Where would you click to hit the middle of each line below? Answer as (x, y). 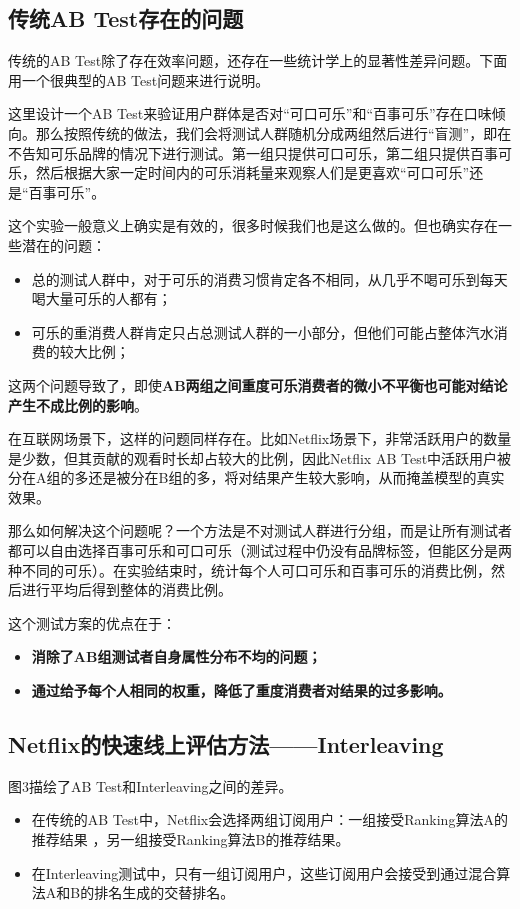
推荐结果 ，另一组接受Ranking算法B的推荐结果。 (190, 839)
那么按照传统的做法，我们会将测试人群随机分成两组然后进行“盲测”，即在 (273, 132)
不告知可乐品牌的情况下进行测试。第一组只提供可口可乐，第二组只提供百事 (253, 152)
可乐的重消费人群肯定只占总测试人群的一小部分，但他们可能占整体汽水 (262, 331)
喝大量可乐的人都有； (101, 298)
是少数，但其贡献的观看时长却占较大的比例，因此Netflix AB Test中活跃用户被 (260, 457)
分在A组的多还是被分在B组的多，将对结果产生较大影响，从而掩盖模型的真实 (256, 477)
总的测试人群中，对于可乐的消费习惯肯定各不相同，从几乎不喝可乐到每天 (269, 278)
